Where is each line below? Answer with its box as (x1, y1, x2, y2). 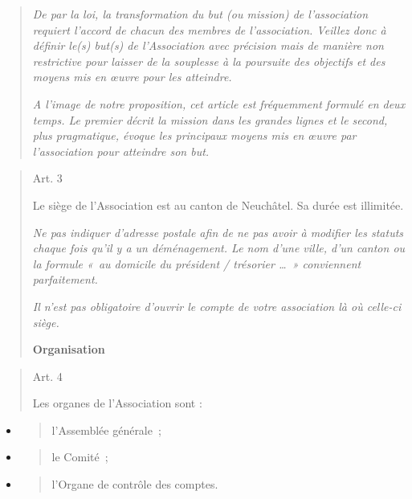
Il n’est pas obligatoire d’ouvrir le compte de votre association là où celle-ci (32, 297, 402, 314)
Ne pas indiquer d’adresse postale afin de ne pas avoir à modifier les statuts (32, 223, 404, 240)
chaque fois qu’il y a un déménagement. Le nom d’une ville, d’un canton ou (32, 239, 406, 256)
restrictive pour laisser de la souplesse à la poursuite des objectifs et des (32, 52, 385, 69)
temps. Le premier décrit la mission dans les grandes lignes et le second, (32, 111, 388, 128)
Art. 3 (32, 170, 63, 186)
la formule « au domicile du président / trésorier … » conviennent (32, 255, 361, 272)
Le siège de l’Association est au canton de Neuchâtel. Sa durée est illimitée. (32, 196, 404, 213)
